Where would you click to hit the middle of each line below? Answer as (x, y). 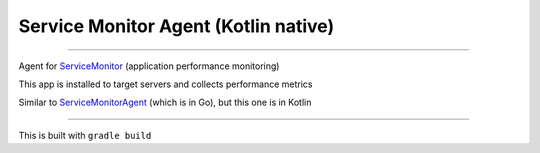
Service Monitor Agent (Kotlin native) (176, 26)
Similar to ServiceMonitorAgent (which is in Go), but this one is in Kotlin (165, 102)
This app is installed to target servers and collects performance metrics (166, 84)
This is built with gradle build (85, 135)
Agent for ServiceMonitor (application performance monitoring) (149, 66)
